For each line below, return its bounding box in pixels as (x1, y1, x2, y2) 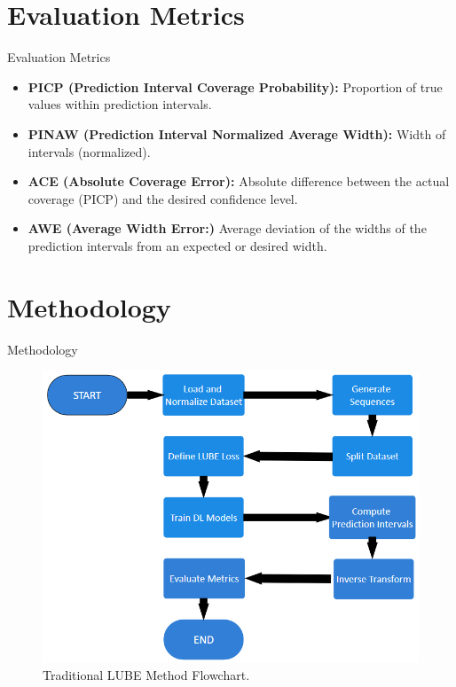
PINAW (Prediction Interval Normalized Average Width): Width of (28, 124, 446, 143)
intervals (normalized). (28, 142, 151, 160)
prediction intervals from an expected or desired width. (28, 236, 327, 254)
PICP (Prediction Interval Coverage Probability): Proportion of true (28, 77, 443, 96)
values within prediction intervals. (28, 95, 212, 113)
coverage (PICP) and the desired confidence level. (28, 189, 298, 207)
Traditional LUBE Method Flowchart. (43, 666, 250, 684)
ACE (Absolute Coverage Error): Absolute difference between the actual (28, 172, 450, 191)
